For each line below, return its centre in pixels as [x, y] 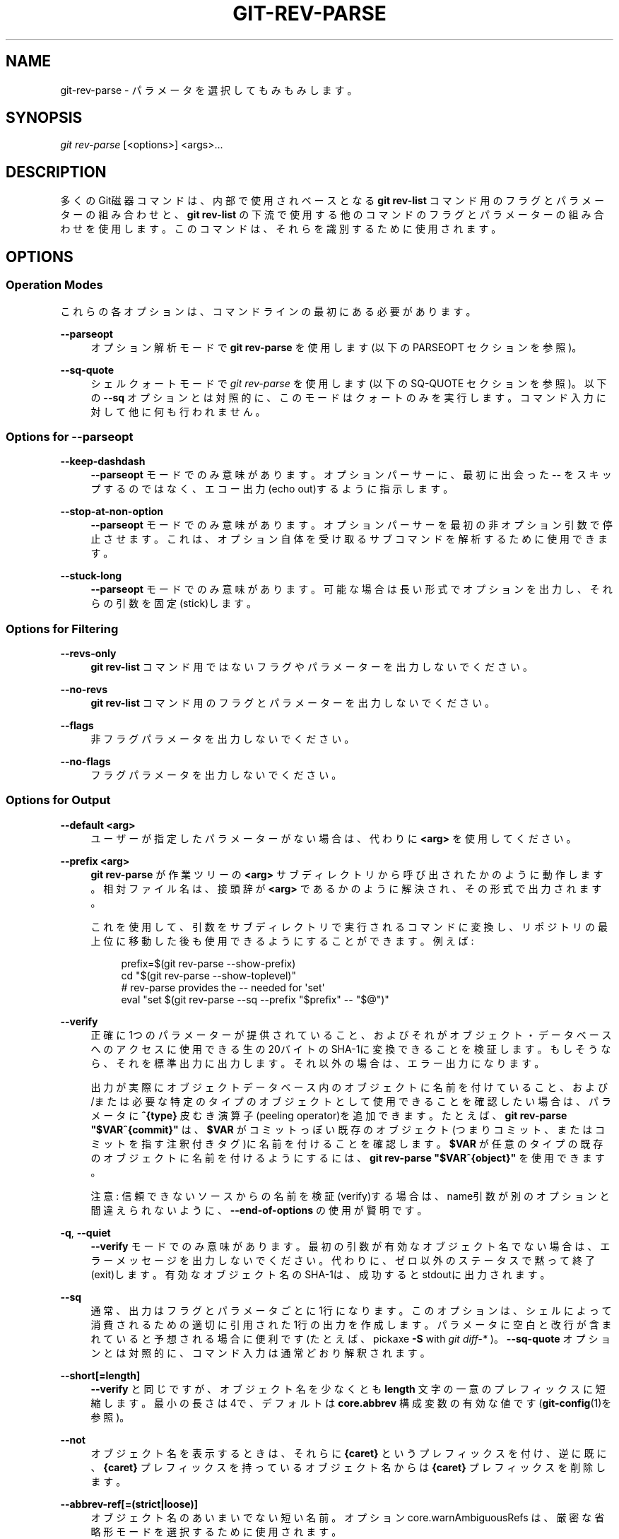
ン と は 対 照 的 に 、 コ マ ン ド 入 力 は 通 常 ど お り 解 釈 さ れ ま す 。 [260, 1352]
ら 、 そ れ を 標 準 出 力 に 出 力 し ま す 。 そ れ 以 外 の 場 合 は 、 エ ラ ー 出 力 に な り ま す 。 [318, 1063]
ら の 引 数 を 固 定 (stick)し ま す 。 [174, 603]
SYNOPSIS [44, 118]
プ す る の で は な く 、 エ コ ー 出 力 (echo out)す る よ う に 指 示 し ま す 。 [272, 489]
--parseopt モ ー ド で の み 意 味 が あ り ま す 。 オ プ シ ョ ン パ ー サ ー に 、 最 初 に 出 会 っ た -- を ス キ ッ [351, 475]
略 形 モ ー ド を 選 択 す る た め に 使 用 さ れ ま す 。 [216, 1531]
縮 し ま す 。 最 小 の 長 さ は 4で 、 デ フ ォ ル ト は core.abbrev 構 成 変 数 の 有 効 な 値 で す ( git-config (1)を [351, 1403]
